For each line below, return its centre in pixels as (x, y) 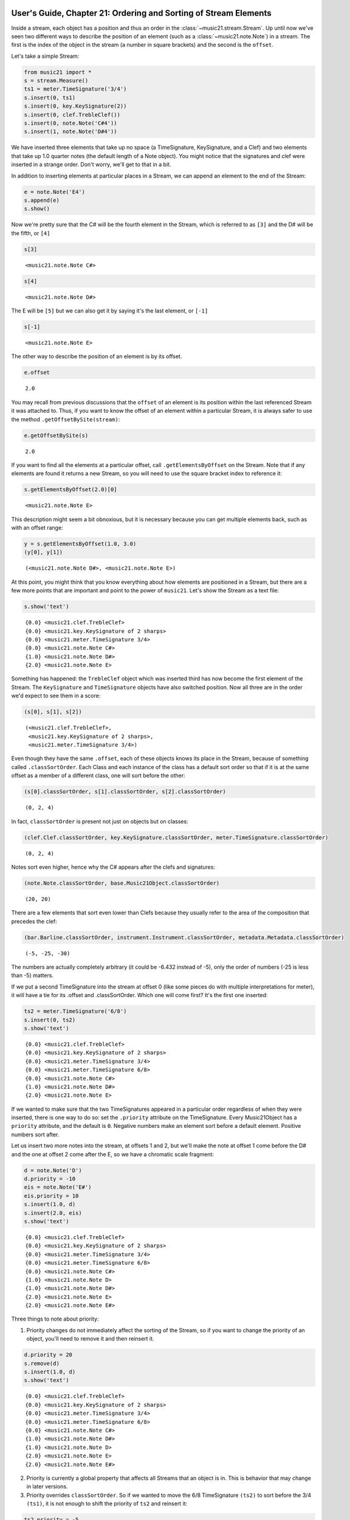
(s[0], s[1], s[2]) (53, 712)
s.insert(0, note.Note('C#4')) (71, 123)
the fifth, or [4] (31, 233)
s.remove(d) (42, 1363)
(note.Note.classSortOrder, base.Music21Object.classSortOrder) (122, 883)
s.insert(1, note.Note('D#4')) (71, 132)
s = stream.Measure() (56, 81)
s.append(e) (42, 200)
